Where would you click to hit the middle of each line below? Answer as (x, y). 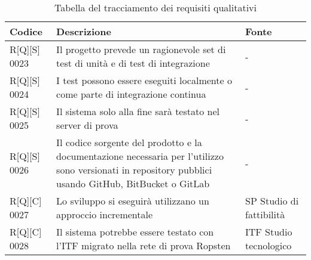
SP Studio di (272, 201)
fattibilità (265, 214)
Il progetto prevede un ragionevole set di (141, 49)
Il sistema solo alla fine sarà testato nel (138, 111)
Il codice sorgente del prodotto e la (129, 142)
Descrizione (84, 31)
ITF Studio (269, 232)
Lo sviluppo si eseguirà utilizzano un (133, 201)
